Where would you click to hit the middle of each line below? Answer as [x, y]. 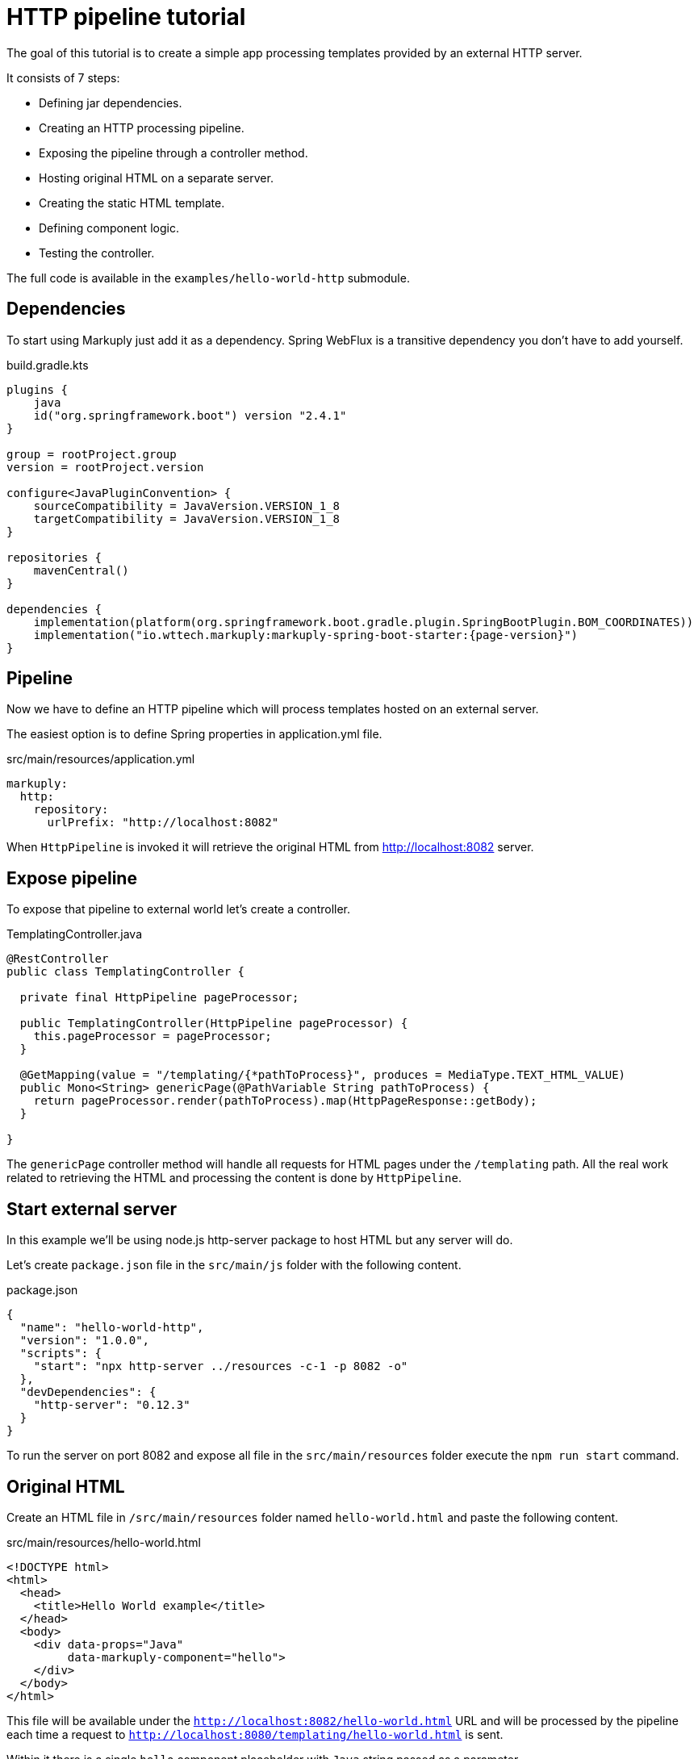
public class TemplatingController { [126, 972]
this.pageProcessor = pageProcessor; [153, 1036]
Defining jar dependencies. [111, 102]
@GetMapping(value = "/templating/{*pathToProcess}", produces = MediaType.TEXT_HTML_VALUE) [323, 1075]
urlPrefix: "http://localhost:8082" [163, 823]
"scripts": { [61, 1354]
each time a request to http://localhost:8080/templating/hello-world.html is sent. [255, 1734]
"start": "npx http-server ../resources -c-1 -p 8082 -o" [221, 1366]
